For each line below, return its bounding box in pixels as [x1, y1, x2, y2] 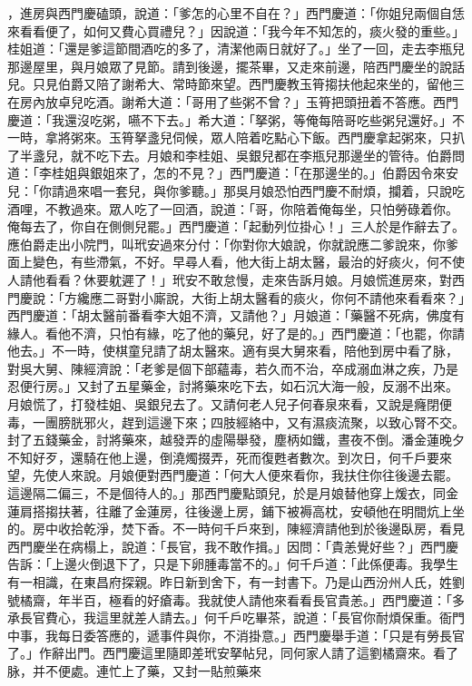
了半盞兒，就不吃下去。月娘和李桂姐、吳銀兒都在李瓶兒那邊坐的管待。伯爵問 [7, 145, 465, 164]
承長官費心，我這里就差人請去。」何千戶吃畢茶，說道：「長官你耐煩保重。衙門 [7, 608, 465, 627]
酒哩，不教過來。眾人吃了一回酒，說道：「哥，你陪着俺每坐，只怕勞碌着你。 [7, 199, 458, 218]
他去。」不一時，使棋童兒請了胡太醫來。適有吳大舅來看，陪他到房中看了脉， [7, 341, 458, 360]
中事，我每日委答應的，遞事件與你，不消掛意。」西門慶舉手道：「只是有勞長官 [7, 625, 465, 644]
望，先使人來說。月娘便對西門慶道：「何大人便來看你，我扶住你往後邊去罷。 [7, 465, 458, 485]
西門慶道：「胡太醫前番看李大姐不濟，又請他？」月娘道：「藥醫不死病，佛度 [7, 306, 452, 325]
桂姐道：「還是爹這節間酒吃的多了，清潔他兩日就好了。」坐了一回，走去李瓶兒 [7, 39, 465, 58]
